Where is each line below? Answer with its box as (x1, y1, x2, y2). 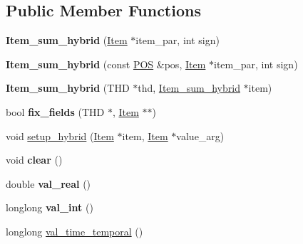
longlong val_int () (6, 200, 93, 215)
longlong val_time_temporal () (6, 223, 143, 238)
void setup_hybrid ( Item (6, 128, 114, 143)
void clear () (6, 152, 63, 167)
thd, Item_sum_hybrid (138, 80, 240, 95)
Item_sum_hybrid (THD (6, 80, 130, 95)
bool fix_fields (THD (6, 104, 105, 119)
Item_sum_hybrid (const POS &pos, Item (6, 56, 206, 71)
